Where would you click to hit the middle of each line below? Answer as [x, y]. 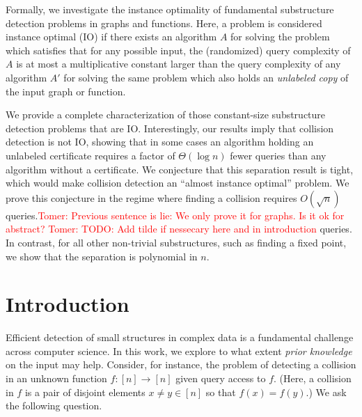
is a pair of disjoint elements [85, 392]
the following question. [54, 406]
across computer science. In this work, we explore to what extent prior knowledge [179, 351]
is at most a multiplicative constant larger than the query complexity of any [179, 64]
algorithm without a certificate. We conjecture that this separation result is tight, [180, 169]
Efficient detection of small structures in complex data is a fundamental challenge [180, 337]
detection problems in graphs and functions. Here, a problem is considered [164, 23]
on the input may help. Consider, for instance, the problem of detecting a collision [181, 364]
